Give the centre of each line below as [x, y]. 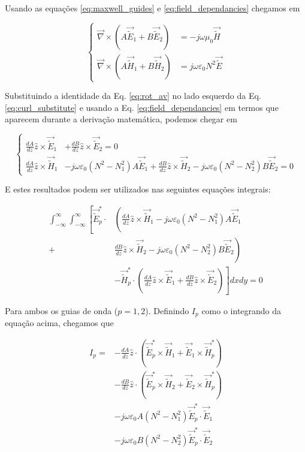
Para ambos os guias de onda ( [61, 310]
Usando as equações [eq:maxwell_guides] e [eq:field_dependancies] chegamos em [152, 8]
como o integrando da [241, 310]
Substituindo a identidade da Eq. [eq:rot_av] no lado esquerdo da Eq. [133, 96]
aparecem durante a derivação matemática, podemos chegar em [121, 119]
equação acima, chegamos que [59, 323]
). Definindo [167, 310]
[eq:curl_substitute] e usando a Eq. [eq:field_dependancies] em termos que [142, 107]
